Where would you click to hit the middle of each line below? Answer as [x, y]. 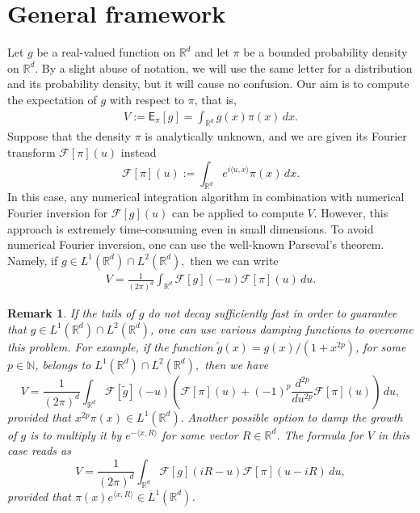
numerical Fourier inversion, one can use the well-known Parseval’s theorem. [196, 244]
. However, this [351, 212]
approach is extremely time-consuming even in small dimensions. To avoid [191, 228]
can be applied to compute [237, 212]
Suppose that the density [69, 136]
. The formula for [320, 434]
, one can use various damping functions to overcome [282, 328]
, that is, [215, 99]
